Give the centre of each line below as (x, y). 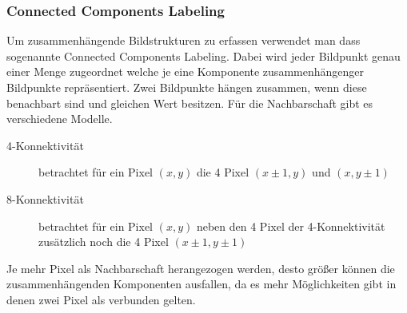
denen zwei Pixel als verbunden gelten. (101, 299)
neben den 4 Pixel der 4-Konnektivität (291, 226)
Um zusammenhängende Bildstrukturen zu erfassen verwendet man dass (184, 40)
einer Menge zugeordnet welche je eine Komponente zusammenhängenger (185, 71)
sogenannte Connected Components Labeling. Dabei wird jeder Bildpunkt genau (203, 55)
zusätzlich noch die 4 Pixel (104, 242)
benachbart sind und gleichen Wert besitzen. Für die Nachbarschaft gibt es (190, 103)
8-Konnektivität (45, 198)
